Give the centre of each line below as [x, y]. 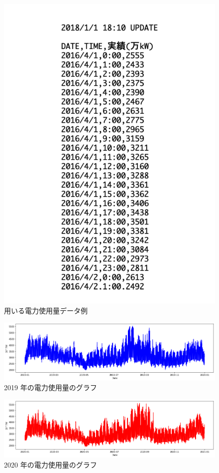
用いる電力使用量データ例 [46, 310]
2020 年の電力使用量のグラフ [51, 465]
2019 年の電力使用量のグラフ [51, 387]
